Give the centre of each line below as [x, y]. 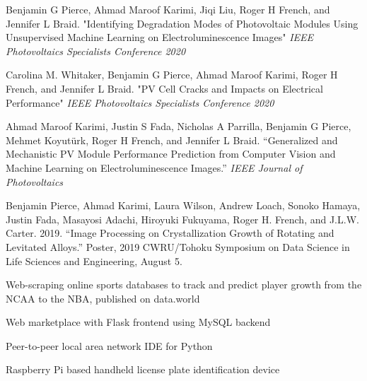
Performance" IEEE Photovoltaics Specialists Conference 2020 [140, 102]
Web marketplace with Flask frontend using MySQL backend [138, 322]
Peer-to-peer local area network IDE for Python [109, 345]
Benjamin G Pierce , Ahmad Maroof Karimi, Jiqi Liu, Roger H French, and [168, 9]
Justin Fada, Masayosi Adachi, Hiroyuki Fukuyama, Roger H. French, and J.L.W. [182, 219]
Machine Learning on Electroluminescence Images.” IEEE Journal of [154, 167]
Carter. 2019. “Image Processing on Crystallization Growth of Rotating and [170, 233]
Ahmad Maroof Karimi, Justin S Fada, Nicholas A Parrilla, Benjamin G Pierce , [179, 126]
